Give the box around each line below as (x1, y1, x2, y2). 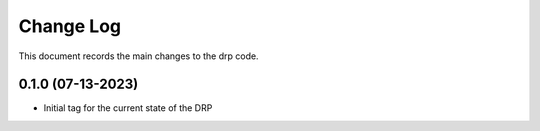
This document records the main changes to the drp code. (18, 50, 259, 62)
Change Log (18, 15, 122, 37)
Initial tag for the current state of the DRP (43, 102, 213, 114)
